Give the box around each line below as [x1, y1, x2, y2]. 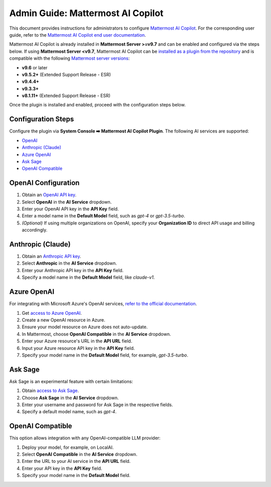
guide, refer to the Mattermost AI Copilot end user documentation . [9, 32, 147, 38]
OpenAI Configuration [9, 179, 80, 187]
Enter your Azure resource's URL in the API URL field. [22, 338, 132, 344]
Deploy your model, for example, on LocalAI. [22, 444, 114, 450]
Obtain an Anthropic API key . [22, 254, 81, 260]
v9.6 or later [22, 64, 48, 70]
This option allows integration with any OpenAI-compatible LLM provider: [9, 435, 161, 441]
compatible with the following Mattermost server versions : [9, 55, 130, 61]
